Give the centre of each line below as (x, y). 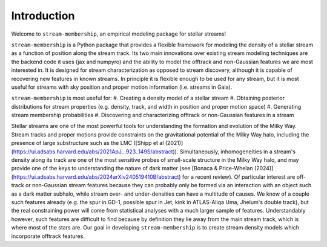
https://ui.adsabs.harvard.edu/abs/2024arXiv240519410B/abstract (96, 177)
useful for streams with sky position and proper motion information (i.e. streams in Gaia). (122, 87)
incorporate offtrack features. (48, 236)
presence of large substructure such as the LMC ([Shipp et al (88, 143)
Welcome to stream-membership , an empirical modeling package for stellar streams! (119, 34)
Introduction (43, 16)
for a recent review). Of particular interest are (239, 177)
